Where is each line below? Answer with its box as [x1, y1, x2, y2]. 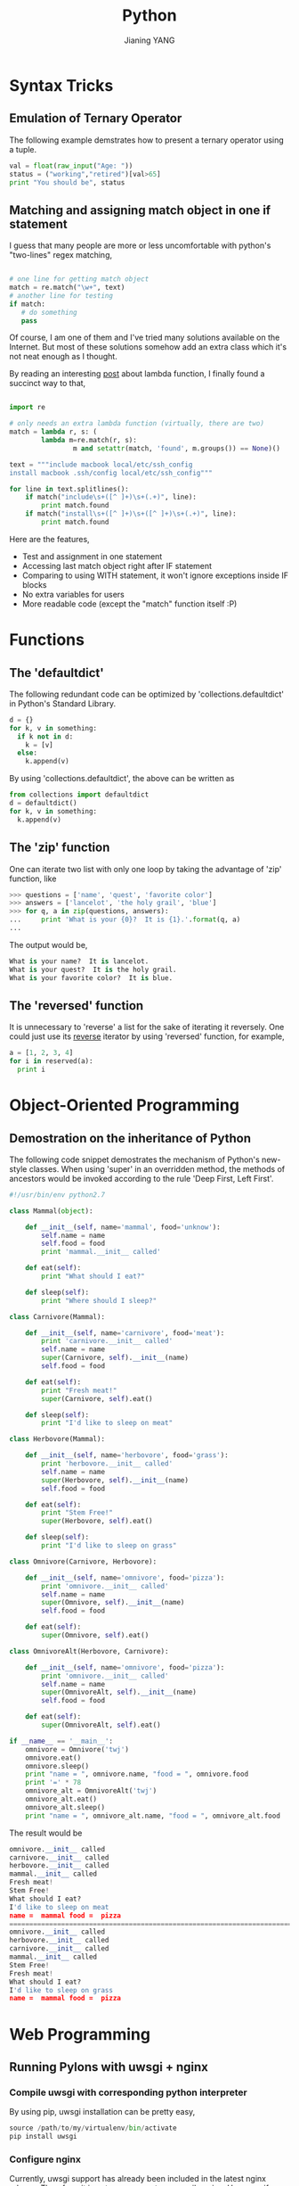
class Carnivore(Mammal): [9, 1312, 105, 1321]
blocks [21, 579, 47, 590]
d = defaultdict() [9, 799, 77, 808]
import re [9, 403, 46, 412]
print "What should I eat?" [41, 1272, 145, 1281]
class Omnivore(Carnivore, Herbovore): [9, 1557, 158, 1566]
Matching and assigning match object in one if [9, 202, 271, 218]
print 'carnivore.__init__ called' [41, 1337, 174, 1346]
